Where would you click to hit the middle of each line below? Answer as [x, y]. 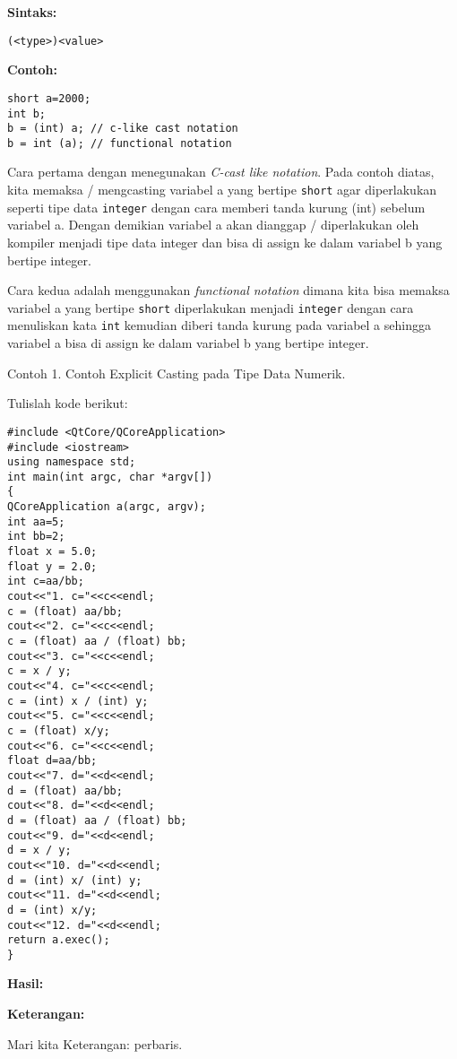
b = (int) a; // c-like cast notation [123, 129]
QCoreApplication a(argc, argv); [107, 507]
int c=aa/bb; [46, 582]
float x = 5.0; [52, 552]
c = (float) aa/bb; [65, 611]
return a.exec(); [59, 940]
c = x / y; [39, 671]
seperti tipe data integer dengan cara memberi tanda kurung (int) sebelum [216, 207]
